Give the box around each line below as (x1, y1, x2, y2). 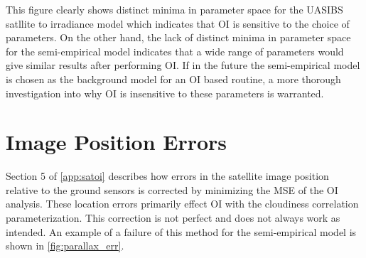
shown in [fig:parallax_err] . (6, 238, 124, 253)
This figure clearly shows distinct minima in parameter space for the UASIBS (6, 2, 343, 16)
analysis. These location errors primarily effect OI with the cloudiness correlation (6, 196, 359, 211)
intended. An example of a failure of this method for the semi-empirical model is (6, 224, 357, 239)
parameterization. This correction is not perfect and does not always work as (6, 210, 340, 225)
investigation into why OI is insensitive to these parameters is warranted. (6, 85, 324, 100)
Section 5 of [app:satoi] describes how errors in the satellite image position (6, 168, 329, 183)
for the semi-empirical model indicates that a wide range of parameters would (6, 43, 344, 58)
